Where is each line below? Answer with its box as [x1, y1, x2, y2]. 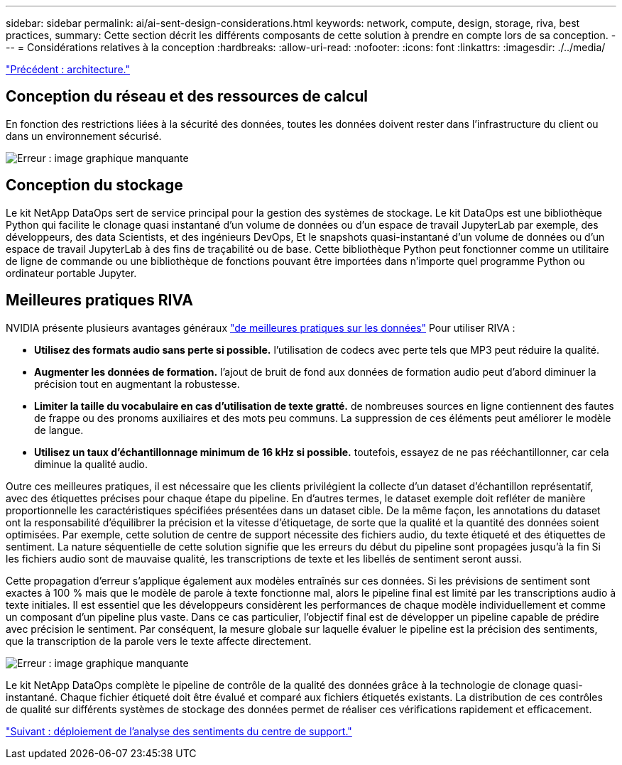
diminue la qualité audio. [34, 457, 148, 470]
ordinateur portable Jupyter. [6, 266, 137, 279]
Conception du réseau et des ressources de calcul [6, 87, 369, 106]
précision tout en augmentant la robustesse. [34, 377, 240, 390]
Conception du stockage [6, 176, 183, 195]
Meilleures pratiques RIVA [6, 291, 194, 310]
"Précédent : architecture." [6, 63, 130, 75]
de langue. [34, 423, 84, 436]
